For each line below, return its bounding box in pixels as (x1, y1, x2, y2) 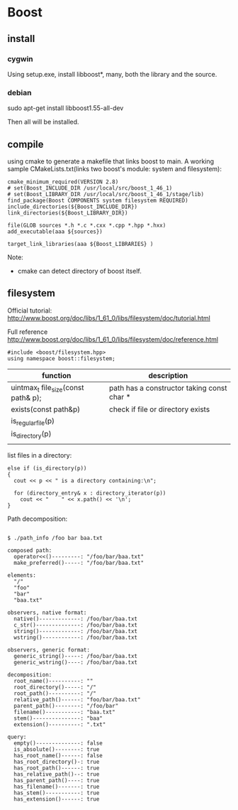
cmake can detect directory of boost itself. (17, 266, 142, 275)
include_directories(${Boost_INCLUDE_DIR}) (7, 203, 138, 210)
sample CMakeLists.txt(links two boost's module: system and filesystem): (7, 164, 222, 173)
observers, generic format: (7, 647, 91, 654)
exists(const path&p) (11, 404, 80, 414)
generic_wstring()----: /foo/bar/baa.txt (13, 659, 138, 666)
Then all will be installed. (7, 118, 79, 126)
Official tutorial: (7, 306, 52, 315)
